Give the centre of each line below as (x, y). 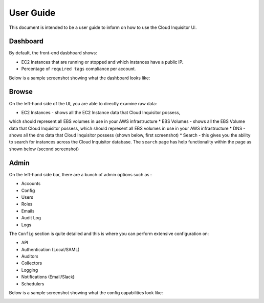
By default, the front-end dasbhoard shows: (53, 53)
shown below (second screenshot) (44, 149)
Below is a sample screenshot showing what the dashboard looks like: (79, 78)
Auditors (30, 256)
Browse (21, 92)
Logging (30, 270)
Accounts (31, 184)
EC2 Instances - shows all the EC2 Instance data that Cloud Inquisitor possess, (101, 112)
